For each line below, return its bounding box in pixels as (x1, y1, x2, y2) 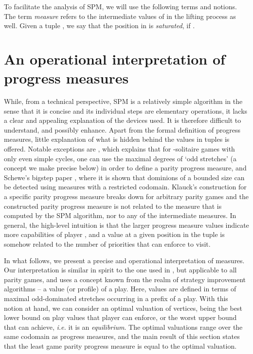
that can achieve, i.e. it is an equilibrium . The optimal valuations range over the (4, 321, 243, 332)
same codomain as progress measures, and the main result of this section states (4, 331, 240, 341)
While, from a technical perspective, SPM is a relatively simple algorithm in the (4, 96, 243, 106)
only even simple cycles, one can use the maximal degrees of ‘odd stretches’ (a (4, 153, 237, 163)
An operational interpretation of (4, 49, 225, 68)
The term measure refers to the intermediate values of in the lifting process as (4, 11, 236, 21)
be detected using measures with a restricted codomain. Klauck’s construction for (4, 182, 247, 192)
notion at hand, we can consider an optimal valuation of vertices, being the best (4, 303, 242, 313)
